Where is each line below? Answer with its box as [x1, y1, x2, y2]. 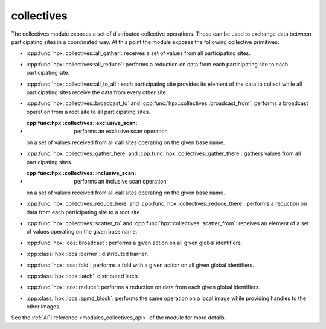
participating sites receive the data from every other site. [26, 88, 168, 96]
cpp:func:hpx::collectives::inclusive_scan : [26, 170, 136, 177]
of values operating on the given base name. [26, 228, 138, 235]
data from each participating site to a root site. [26, 208, 142, 216]
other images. [26, 303, 61, 310]
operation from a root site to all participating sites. [26, 108, 151, 115]
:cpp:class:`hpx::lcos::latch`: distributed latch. [26, 272, 139, 279]
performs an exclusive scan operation [74, 127, 168, 135]
